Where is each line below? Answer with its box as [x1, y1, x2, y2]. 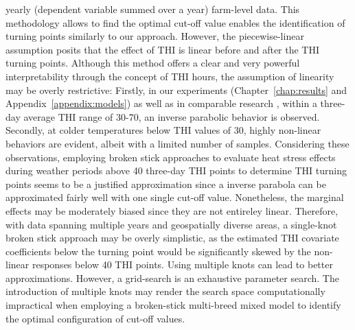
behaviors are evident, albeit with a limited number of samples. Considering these [5, 136, 350, 150]
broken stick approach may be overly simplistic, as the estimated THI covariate [5, 231, 339, 245]
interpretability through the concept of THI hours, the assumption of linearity [5, 69, 334, 83]
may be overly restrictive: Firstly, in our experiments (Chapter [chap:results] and [5, 82, 347, 97]
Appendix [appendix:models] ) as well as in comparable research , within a [5, 96, 317, 110]
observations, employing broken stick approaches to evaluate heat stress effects [5, 150, 336, 164]
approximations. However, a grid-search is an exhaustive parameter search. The [5, 270, 339, 285]
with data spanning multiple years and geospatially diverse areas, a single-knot [5, 217, 337, 231]
